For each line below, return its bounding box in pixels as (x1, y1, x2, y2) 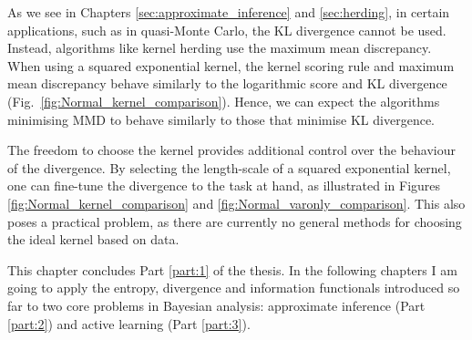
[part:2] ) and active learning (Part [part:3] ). (7, 314, 251, 333)
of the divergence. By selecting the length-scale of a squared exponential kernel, (7, 158, 451, 177)
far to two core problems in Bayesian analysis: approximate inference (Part (7, 295, 426, 314)
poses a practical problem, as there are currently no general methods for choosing (7, 211, 462, 231)
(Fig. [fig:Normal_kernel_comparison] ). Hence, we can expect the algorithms (7, 91, 440, 110)
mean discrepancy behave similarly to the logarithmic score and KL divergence (7, 74, 447, 93)
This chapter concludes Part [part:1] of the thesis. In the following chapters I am (7, 260, 457, 279)
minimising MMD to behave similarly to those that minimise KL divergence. (7, 109, 435, 129)
